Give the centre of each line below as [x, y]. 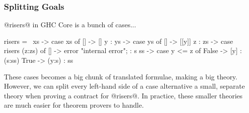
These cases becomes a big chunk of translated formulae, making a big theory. [121, 76]
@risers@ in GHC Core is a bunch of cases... [70, 25]
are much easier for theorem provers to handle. [74, 105]
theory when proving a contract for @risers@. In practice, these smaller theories [123, 95]
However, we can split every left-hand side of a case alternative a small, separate [124, 86]
